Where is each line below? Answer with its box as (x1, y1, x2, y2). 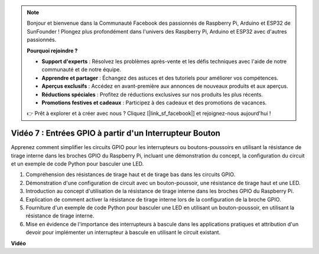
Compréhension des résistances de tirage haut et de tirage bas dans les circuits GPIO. (25, 171, 236, 178)
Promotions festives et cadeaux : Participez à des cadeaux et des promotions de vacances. (41, 99, 267, 106)
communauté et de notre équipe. (41, 66, 122, 73)
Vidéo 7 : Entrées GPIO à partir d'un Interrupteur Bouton (11, 128, 221, 138)
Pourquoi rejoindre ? (27, 47, 78, 54)
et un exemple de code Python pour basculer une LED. (11, 160, 144, 167)
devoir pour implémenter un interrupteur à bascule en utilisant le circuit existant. (25, 229, 221, 236)
